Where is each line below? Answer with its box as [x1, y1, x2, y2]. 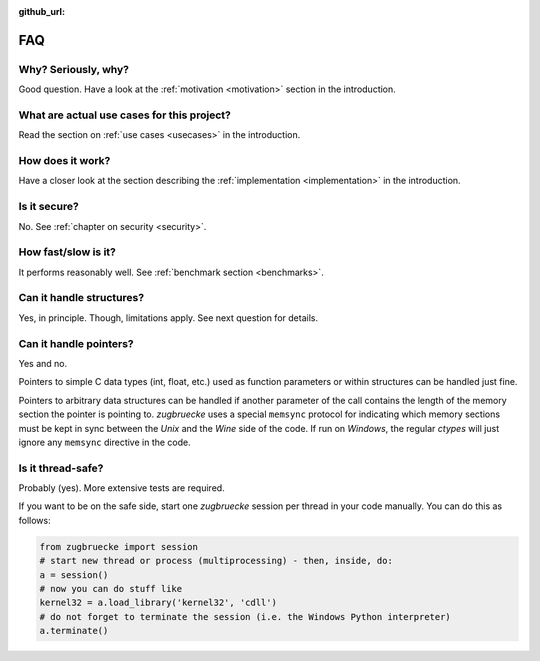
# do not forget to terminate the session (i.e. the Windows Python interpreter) [39, 611, 452, 622]
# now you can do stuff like [39, 583, 183, 595]
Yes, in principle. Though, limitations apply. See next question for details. [18, 311, 319, 324]
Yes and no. [18, 358, 68, 369]
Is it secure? [18, 200, 79, 214]
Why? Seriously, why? [18, 62, 130, 76]
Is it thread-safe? [18, 461, 104, 475]
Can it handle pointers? [18, 336, 134, 350]
